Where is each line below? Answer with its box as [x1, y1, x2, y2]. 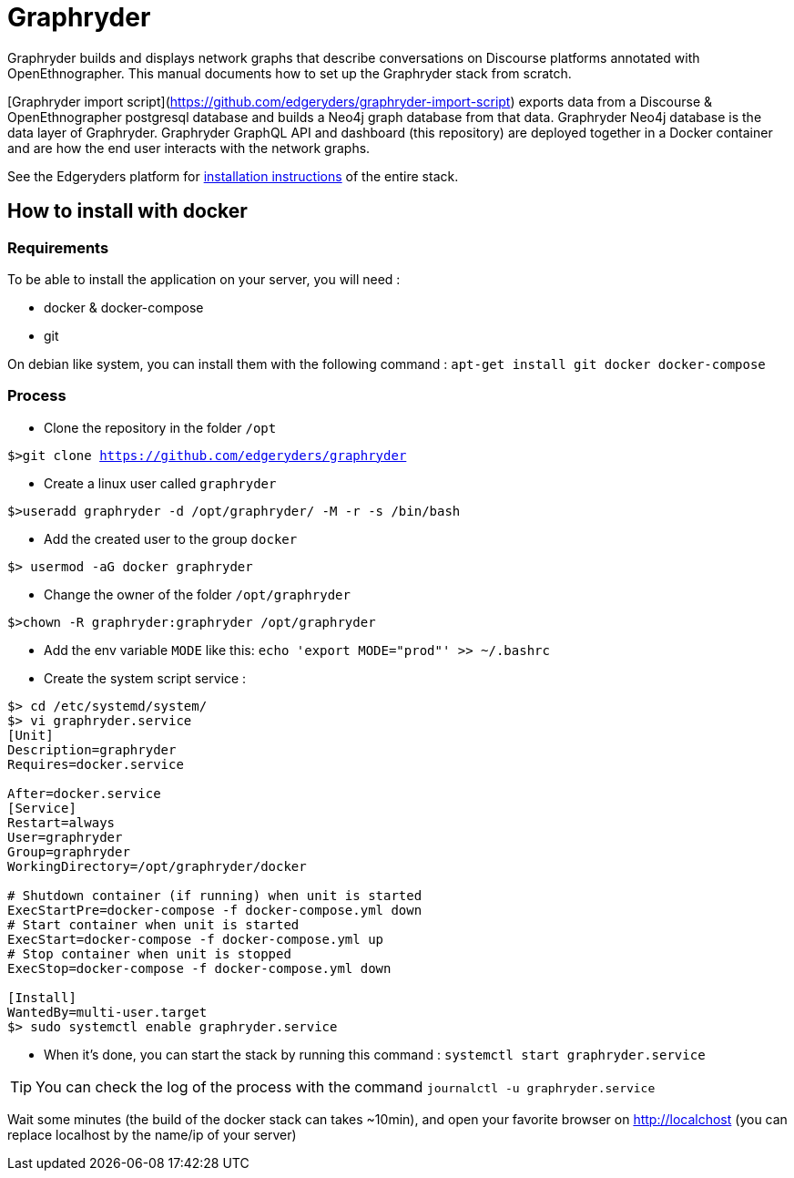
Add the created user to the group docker [44, 530, 298, 547]
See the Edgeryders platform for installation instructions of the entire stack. [7, 168, 459, 184]
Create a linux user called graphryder [44, 475, 277, 491]
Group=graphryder [7, 844, 130, 859]
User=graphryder [7, 829, 123, 845]
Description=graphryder [7, 742, 177, 757]
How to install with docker [7, 200, 248, 223]
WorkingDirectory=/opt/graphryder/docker [7, 858, 307, 874]
